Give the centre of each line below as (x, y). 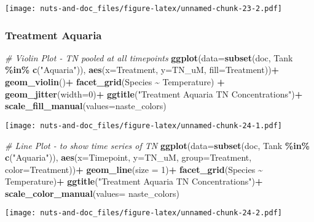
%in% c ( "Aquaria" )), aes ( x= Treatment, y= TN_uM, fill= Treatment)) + (142, 70)
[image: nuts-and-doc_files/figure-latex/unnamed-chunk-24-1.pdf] (144, 125)
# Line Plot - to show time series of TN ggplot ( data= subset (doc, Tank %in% (157, 145)
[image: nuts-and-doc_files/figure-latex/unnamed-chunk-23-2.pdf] (144, 9)
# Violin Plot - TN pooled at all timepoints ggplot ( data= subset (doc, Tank (149, 57)
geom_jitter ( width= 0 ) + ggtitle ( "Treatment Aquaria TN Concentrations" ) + (154, 94)
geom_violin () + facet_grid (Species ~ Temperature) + (115, 82)
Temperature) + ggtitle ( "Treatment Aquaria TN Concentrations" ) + (134, 181)
